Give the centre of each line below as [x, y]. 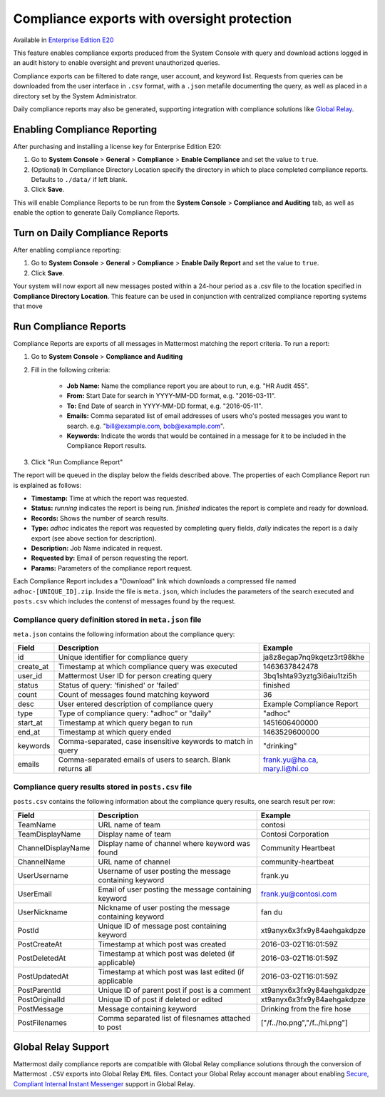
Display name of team [134, 834]
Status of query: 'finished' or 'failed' [119, 685]
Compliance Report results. [107, 446]
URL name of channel [134, 862]
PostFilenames [42, 1022]
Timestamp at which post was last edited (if [171, 971]
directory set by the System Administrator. [75, 96]
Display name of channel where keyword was [174, 843]
